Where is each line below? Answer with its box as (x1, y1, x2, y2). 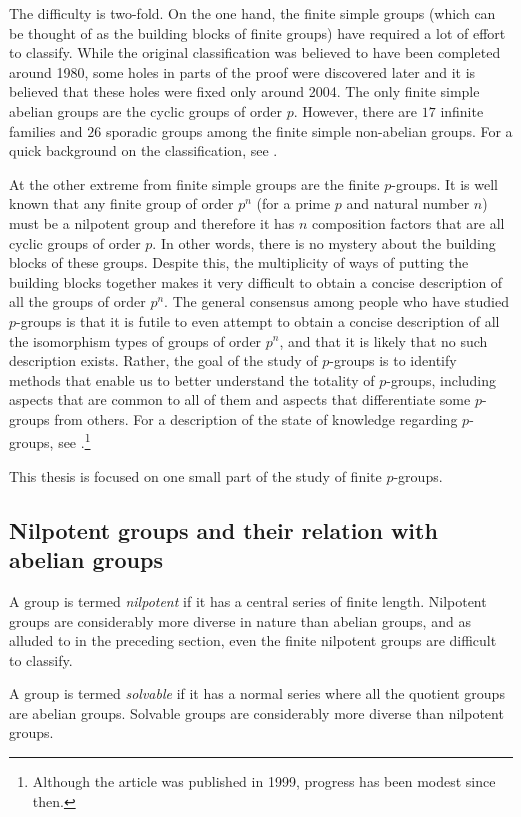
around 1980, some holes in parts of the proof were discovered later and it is (9, 61, 476, 82)
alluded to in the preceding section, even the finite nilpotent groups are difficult (9, 630, 497, 651)
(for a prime (256, 193, 331, 214)
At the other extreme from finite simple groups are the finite (9, 173, 380, 194)
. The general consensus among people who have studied (164, 291, 509, 312)
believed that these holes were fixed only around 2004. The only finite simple (9, 81, 480, 102)
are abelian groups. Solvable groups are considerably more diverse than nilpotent (9, 702, 504, 723)
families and (9, 120, 83, 141)
